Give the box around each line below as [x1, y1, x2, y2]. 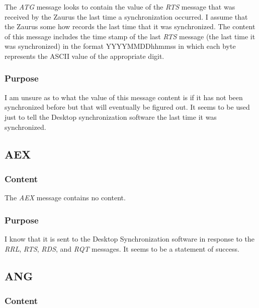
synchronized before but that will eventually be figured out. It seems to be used [5, 102, 250, 112]
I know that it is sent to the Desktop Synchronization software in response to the [5, 233, 254, 244]
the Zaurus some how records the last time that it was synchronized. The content [5, 21, 255, 32]
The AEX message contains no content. [5, 192, 126, 203]
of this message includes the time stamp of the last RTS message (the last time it [5, 31, 255, 41]
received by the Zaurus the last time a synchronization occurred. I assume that [5, 11, 248, 22]
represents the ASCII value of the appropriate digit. [5, 50, 164, 61]
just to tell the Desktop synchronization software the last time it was [5, 111, 217, 122]
